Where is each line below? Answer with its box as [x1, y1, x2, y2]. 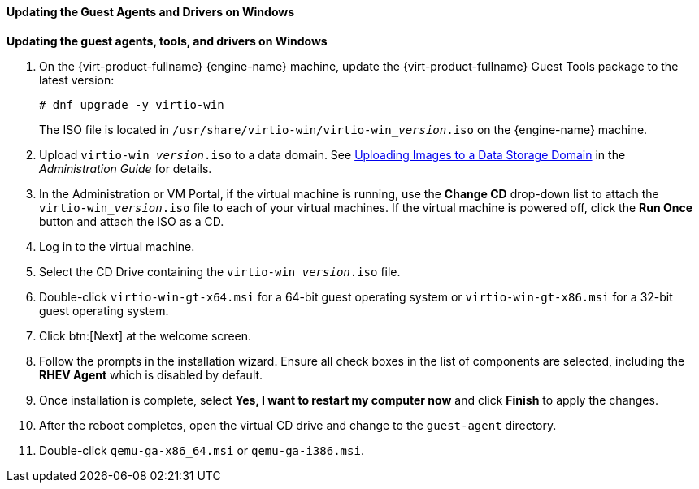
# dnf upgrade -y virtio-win [39, 97, 224, 111]
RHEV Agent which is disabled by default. [39, 367, 263, 382]
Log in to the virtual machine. [39, 239, 195, 253]
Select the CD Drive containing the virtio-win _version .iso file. [39, 264, 401, 279]
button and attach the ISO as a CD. [39, 214, 224, 228]
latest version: [39, 72, 115, 87]
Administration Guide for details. [39, 161, 212, 175]
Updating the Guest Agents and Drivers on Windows [7, 5, 295, 19]
